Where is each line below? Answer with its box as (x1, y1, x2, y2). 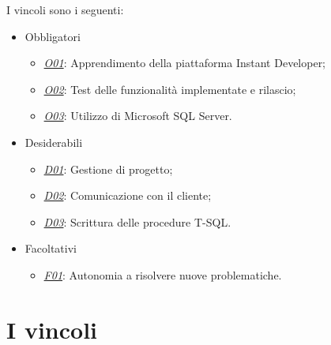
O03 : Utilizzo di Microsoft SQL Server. (43, 107, 232, 124)
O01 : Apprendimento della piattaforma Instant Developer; (43, 54, 326, 71)
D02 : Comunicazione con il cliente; (43, 187, 212, 204)
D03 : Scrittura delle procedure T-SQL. (43, 213, 231, 230)
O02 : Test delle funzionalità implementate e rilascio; (43, 81, 296, 97)
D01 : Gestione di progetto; (43, 160, 173, 177)
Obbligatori (24, 28, 81, 44)
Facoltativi (24, 240, 77, 257)
